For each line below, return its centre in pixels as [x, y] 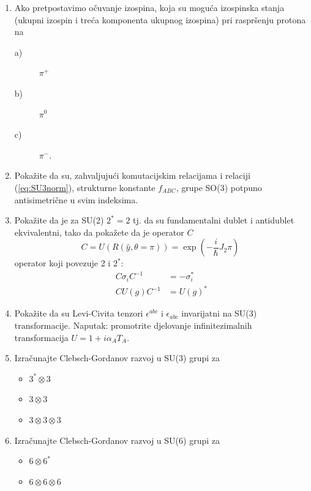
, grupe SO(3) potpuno [219, 187]
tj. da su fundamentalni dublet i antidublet [214, 220]
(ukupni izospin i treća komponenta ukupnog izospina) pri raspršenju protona [160, 19]
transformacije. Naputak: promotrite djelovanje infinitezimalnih [133, 325]
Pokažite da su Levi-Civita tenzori [79, 313]
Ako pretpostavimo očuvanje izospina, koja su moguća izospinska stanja [149, 7]
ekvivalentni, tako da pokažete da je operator [99, 232]
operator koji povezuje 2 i [62, 263]
